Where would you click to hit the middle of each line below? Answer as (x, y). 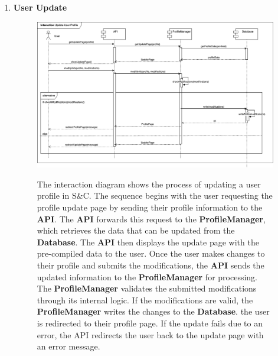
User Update (40, 7)
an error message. (68, 346)
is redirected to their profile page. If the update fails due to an (150, 323)
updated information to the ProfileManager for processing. (147, 276)
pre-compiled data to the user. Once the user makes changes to (151, 253)
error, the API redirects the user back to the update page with (150, 334)
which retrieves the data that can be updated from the (136, 230)
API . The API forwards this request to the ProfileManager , (151, 219)
